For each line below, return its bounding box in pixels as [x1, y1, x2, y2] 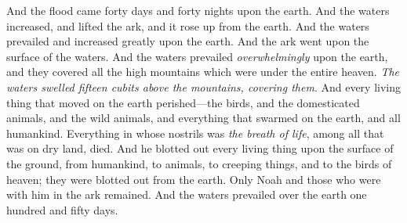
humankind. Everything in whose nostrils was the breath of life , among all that [6, 124, 384, 141]
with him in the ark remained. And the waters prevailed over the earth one [6, 186, 367, 203]
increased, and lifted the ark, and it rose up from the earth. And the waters [6, 17, 369, 34]
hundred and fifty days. [6, 201, 118, 218]
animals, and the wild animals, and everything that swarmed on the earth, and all [6, 110, 401, 126]
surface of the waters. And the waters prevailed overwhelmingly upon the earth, [6, 48, 388, 64]
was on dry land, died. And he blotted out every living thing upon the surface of [6, 140, 394, 156]
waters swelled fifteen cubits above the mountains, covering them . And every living [6, 78, 402, 95]
